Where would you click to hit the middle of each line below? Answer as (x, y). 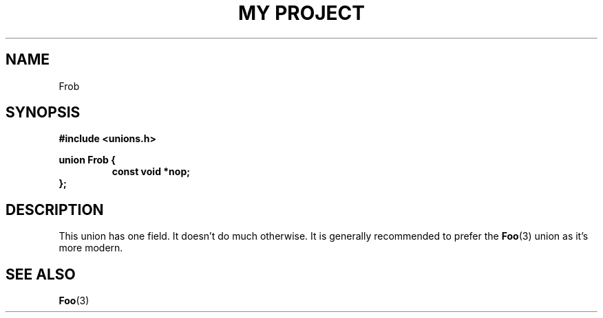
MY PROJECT (301, 13)
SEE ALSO (41, 274)
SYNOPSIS (43, 113)
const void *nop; (151, 172)
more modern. (91, 248)
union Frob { (87, 160)
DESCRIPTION (55, 209)
